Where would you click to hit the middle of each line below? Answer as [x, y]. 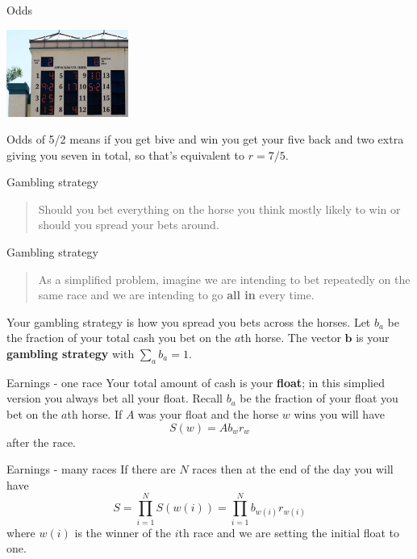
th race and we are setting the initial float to [289, 532]
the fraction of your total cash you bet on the [119, 338]
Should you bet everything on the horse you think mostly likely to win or [219, 209]
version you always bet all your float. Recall [115, 398]
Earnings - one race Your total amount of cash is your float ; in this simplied [196, 382]
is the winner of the [123, 532]
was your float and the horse [208, 414]
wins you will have [339, 414]
